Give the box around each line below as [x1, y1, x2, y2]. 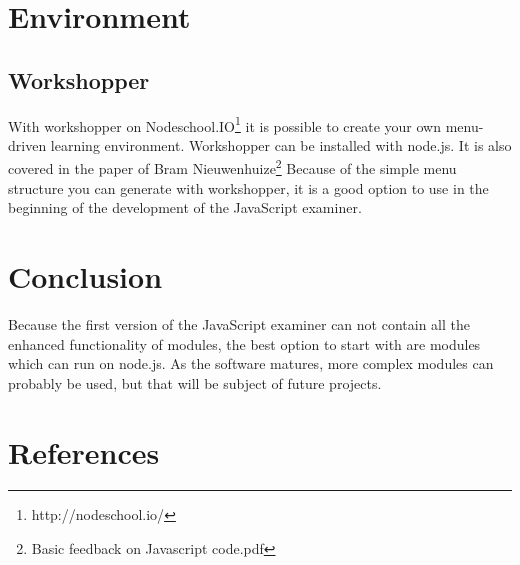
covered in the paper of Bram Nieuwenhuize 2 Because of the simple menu [8, 155, 457, 179]
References [8, 431, 160, 472]
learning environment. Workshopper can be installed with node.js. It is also [50, 134, 512, 155]
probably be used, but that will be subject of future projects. [8, 372, 382, 393]
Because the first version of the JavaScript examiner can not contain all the [8, 313, 470, 334]
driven [8, 134, 47, 155]
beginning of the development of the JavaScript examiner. [8, 197, 362, 218]
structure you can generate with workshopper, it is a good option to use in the [8, 177, 489, 198]
